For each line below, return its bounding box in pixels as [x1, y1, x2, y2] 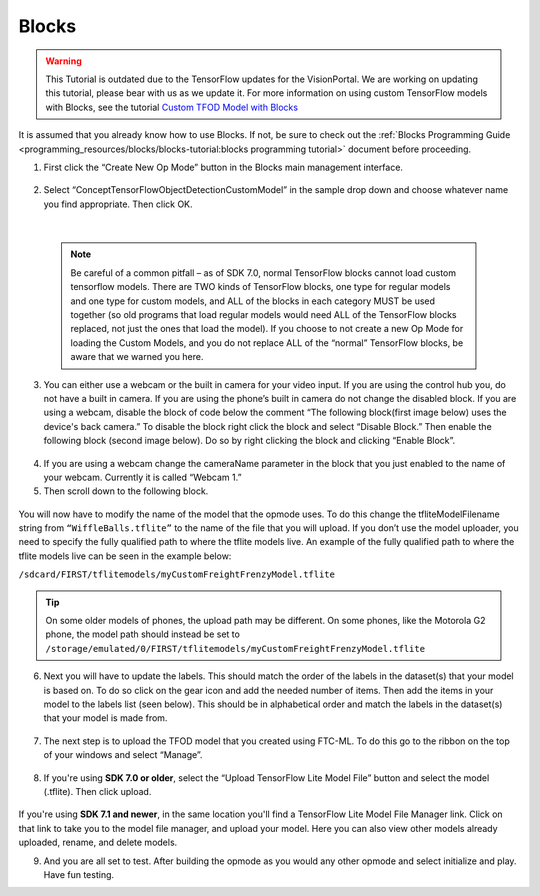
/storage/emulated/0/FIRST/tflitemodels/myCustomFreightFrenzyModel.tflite [45, 643, 425, 654]
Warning [45, 55, 82, 67]
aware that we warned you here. [70, 351, 204, 363]
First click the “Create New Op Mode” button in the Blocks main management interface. [43, 161, 404, 173]
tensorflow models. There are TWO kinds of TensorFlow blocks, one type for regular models [70, 281, 451, 293]
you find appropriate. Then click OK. [43, 198, 194, 210]
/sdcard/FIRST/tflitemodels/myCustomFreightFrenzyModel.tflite [18, 569, 335, 580]
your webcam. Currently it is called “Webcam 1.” [43, 471, 242, 483]
